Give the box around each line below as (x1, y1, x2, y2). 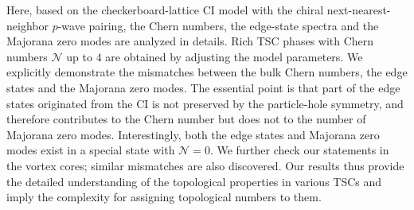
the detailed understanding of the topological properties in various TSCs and (6, 173, 382, 189)
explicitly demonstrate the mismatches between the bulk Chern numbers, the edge (6, 64, 408, 80)
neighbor (6, 17, 49, 33)
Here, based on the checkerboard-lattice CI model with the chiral (6, 2, 324, 17)
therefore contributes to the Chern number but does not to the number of (6, 111, 366, 127)
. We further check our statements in (209, 142, 389, 158)
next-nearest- (326, 2, 391, 17)
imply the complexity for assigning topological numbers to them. (6, 189, 322, 205)
